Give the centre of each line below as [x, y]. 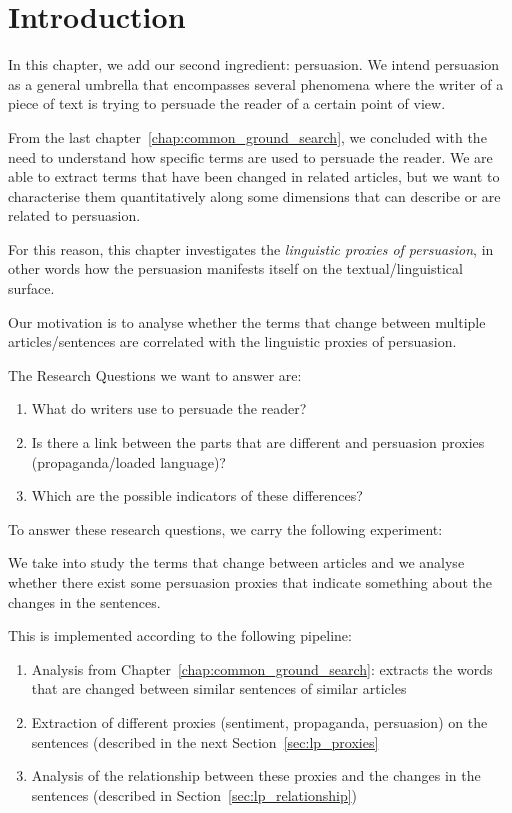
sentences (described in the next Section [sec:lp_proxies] [205, 741]
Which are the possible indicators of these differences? [197, 495]
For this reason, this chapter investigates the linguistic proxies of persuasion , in [251, 248]
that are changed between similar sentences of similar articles [219, 688]
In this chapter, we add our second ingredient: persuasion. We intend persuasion [254, 64]
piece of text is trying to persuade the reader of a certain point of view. [227, 103]
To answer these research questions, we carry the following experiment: [225, 528]
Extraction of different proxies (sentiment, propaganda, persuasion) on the [259, 721]
